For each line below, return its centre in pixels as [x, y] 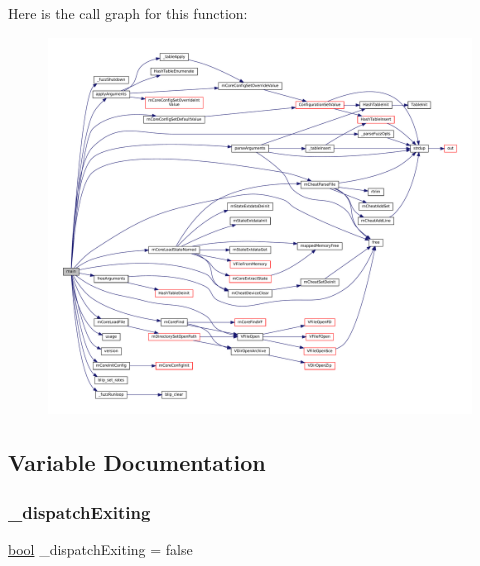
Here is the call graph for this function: [128, 13]
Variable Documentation [137, 462]
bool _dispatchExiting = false [100, 548]
